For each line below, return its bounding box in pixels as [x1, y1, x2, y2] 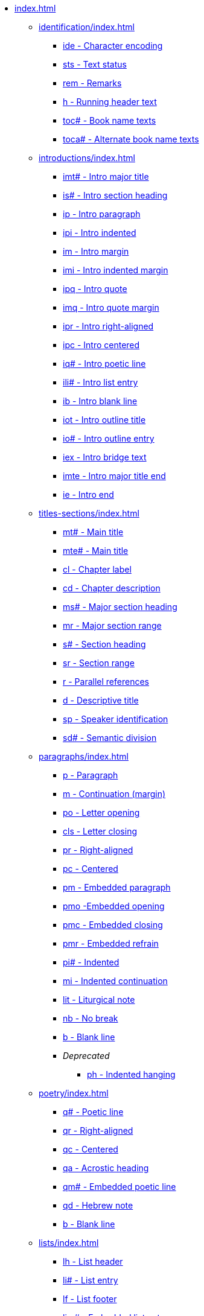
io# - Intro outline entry [63, 433, 155, 443]
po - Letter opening [63, 807, 140, 818]
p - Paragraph [63, 770, 118, 780]
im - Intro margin [63, 246, 129, 256]
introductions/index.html [39, 153, 135, 163]
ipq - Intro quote [63, 284, 127, 294]
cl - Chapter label [63, 564, 132, 574]
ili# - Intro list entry [63, 377, 138, 387]
